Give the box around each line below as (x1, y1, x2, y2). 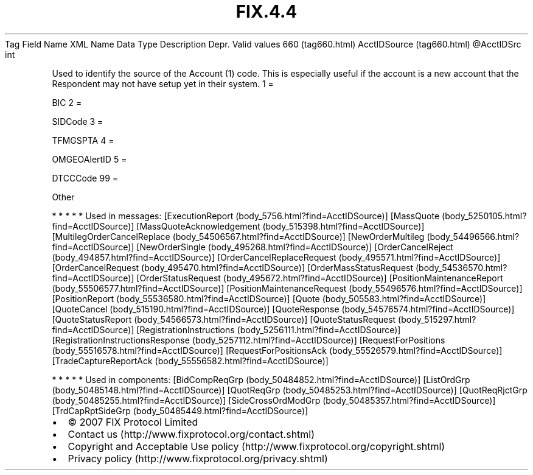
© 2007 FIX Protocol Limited (68, 415, 198, 428)
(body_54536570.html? (415, 262, 507, 273)
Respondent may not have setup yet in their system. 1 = (52, 78, 274, 89)
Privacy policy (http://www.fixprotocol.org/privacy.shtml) (68, 452, 328, 465)
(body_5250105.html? (442, 210, 527, 221)
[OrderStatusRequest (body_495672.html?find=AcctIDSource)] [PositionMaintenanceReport (136, 272, 503, 283)
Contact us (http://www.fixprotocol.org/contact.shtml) (68, 427, 315, 440)
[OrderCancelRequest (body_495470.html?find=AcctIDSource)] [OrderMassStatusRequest (52, 262, 414, 273)
